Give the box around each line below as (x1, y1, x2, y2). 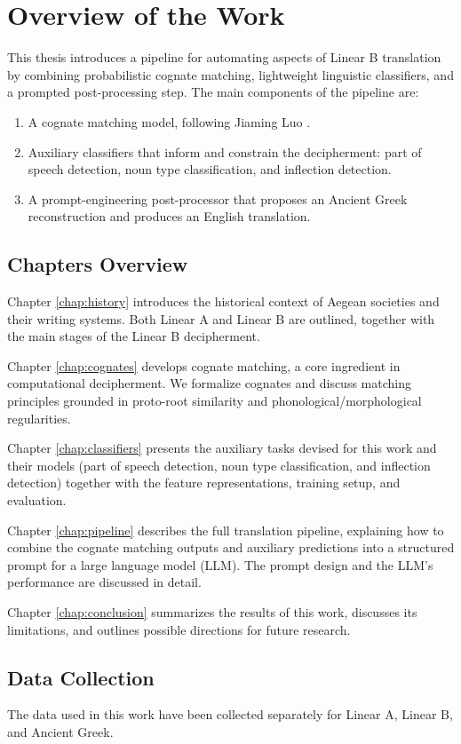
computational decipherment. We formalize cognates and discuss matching (7, 374, 411, 392)
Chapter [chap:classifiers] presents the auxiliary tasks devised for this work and (7, 439, 437, 457)
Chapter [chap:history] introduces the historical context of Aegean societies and (7, 292, 440, 311)
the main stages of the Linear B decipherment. (7, 327, 260, 345)
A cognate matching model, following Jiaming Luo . (28, 112, 311, 131)
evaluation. (7, 491, 67, 510)
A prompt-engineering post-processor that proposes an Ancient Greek (28, 189, 408, 208)
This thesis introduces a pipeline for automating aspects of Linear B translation (7, 48, 441, 67)
